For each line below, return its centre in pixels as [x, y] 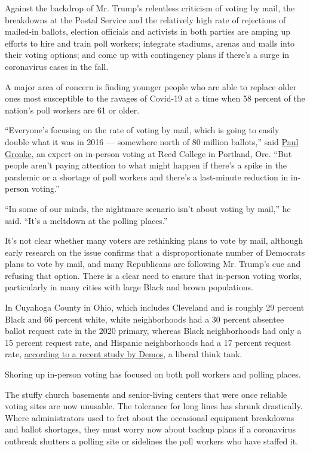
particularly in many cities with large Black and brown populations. [129, 287]
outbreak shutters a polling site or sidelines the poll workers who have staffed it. [152, 441]
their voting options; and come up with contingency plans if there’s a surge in [147, 55]
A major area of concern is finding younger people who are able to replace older [151, 86]
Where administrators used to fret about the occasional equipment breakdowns [150, 417]
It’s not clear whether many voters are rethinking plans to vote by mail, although [154, 240]
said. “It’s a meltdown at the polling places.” [86, 220]
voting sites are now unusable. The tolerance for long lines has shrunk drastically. [154, 406]
